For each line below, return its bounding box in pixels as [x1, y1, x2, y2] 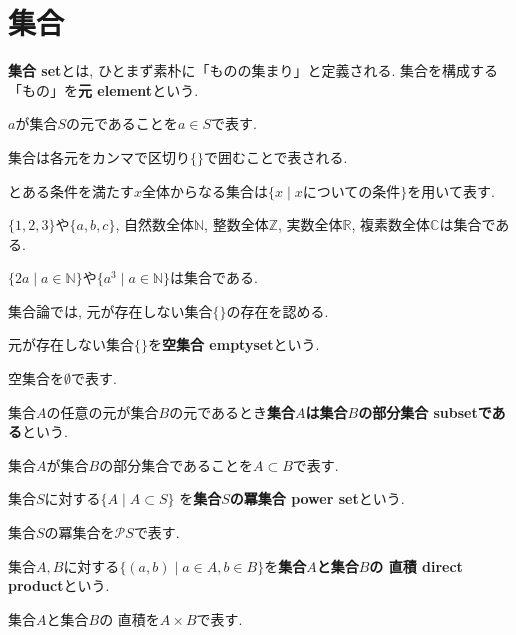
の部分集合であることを [99, 454, 253, 475]
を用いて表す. [407, 180, 495, 201]
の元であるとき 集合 [169, 401, 296, 422]
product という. [8, 575, 110, 596]
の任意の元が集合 [46, 401, 159, 422]
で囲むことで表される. [204, 146, 348, 167]
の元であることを [66, 113, 178, 134]
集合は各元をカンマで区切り [8, 146, 190, 167]
